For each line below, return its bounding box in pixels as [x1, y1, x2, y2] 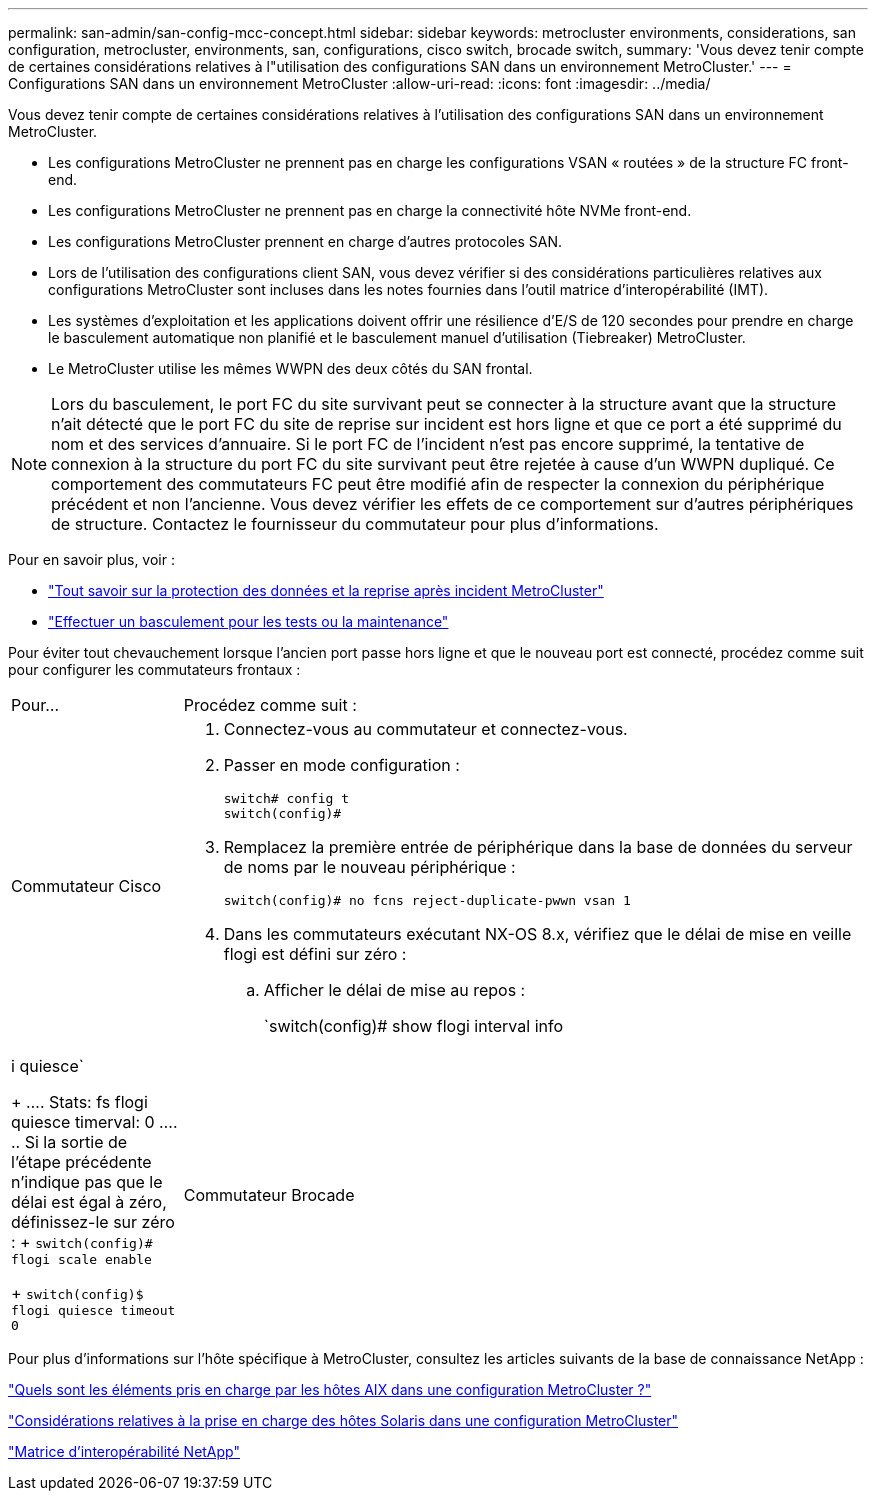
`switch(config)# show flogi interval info [263, 1016, 564, 1036]
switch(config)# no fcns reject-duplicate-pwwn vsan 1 [223, 893, 631, 908]
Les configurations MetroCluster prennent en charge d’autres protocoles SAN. [48, 233, 563, 250]
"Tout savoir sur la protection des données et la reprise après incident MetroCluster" [48, 582, 604, 599]
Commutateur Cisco [11, 875, 162, 896]
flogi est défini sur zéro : [223, 944, 407, 964]
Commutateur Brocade [183, 1184, 355, 1205]
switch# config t [223, 791, 350, 806]
